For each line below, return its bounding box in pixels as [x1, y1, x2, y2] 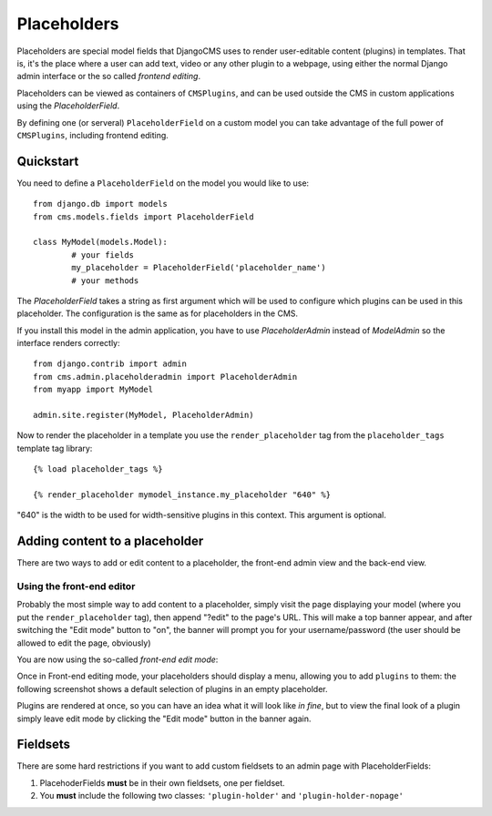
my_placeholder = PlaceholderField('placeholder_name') [71, 262, 327, 273]
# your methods [71, 275, 139, 286]
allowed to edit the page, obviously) [16, 637, 151, 648]
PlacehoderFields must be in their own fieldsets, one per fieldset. [39, 777, 286, 788]
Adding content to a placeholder [16, 534, 204, 549]
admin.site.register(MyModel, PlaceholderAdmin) [33, 410, 254, 421]
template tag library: [16, 443, 93, 454]
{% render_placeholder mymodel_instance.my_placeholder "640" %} [33, 490, 332, 500]
